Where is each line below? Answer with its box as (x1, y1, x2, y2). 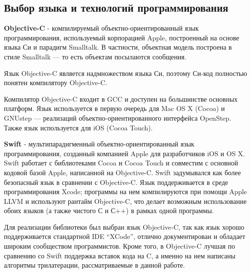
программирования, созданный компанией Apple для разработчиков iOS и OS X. (4, 148, 245, 158)
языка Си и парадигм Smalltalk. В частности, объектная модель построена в (4, 42, 232, 52)
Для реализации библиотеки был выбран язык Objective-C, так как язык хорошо (4, 221, 245, 232)
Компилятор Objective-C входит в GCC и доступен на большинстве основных (4, 93, 238, 104)
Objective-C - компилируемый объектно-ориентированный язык (4, 23, 199, 33)
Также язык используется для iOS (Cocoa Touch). (4, 122, 153, 132)
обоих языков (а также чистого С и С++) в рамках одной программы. (4, 205, 214, 216)
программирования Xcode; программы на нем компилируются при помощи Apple (4, 186, 247, 197)
